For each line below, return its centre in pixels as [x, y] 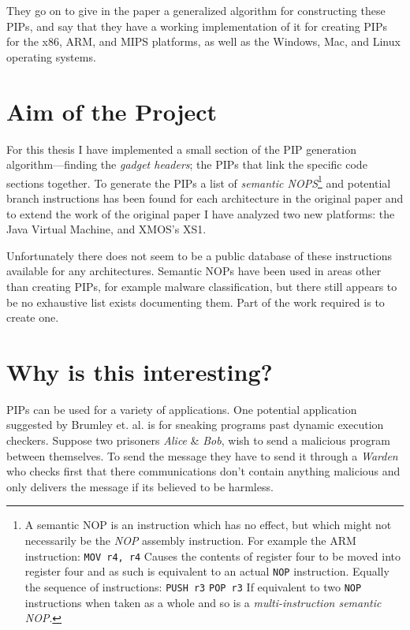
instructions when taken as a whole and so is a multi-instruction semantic [203, 602]
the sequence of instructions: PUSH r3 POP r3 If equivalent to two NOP [193, 586]
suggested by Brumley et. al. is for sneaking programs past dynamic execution [195, 425]
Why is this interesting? [140, 371]
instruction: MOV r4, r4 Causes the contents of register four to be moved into [212, 555]
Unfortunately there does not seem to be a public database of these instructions [199, 255]
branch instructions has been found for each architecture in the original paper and [205, 198]
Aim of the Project [112, 111]
